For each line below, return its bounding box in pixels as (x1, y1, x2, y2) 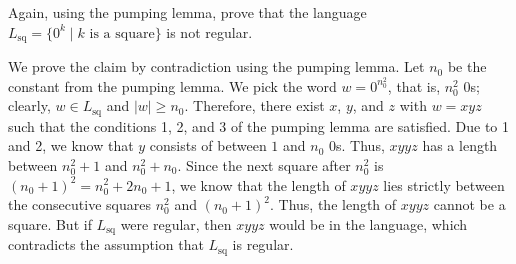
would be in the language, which (269, 213, 468, 234)
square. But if (8, 213, 92, 234)
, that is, (387, 75, 441, 96)
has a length (422, 135, 498, 156)
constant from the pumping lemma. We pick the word (8, 75, 337, 96)
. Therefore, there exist (184, 95, 325, 116)
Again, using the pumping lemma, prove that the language (8, 2, 367, 22)
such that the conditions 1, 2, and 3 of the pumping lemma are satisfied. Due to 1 (8, 115, 510, 136)
